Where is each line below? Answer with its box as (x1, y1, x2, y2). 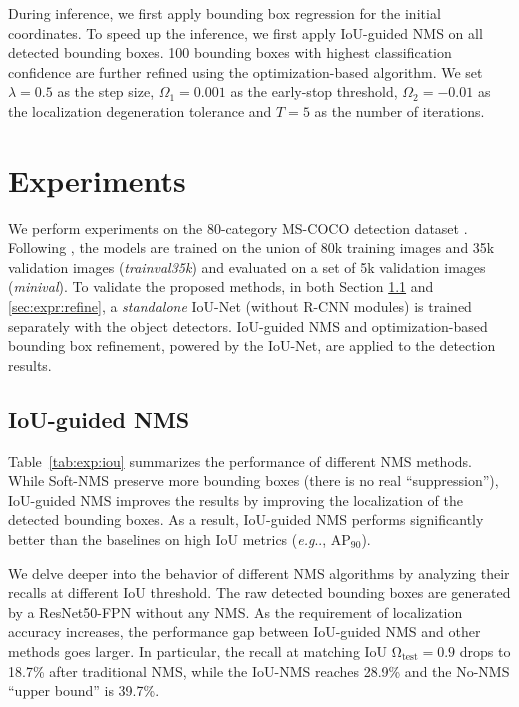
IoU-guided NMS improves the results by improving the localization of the (8, 489, 463, 510)
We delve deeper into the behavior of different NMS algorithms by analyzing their (8, 562, 510, 583)
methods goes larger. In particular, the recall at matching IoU (8, 640, 388, 661)
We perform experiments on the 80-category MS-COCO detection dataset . (8, 217, 468, 238)
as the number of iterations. (314, 100, 485, 121)
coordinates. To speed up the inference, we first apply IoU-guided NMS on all (8, 22, 483, 43)
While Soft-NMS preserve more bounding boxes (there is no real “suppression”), (8, 470, 499, 491)
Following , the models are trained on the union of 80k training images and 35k (8, 237, 495, 258)
